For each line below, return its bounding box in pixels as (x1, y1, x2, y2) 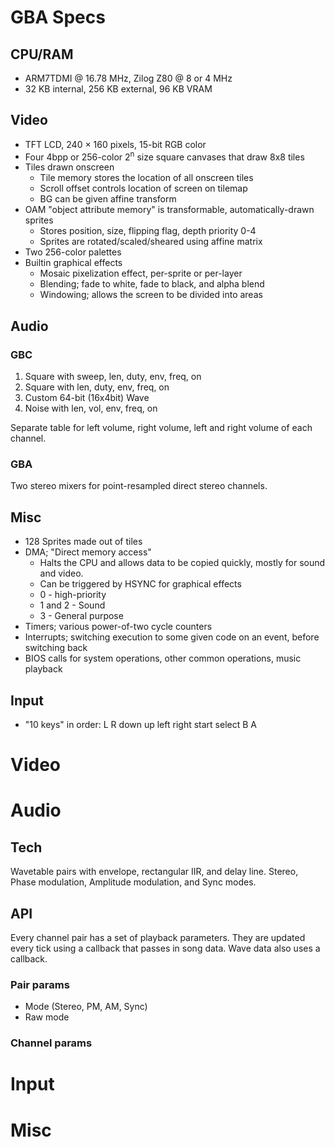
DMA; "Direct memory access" (24, 546, 152, 558)
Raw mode (24, 1011, 70, 1023)
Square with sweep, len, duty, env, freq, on (24, 371, 202, 383)
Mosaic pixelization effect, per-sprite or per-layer (39, 267, 243, 280)
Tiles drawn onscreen (24, 161, 115, 173)
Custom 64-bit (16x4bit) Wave (24, 392, 150, 404)
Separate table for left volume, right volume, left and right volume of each (10, 422, 313, 434)
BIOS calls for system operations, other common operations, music (24, 652, 302, 665)
